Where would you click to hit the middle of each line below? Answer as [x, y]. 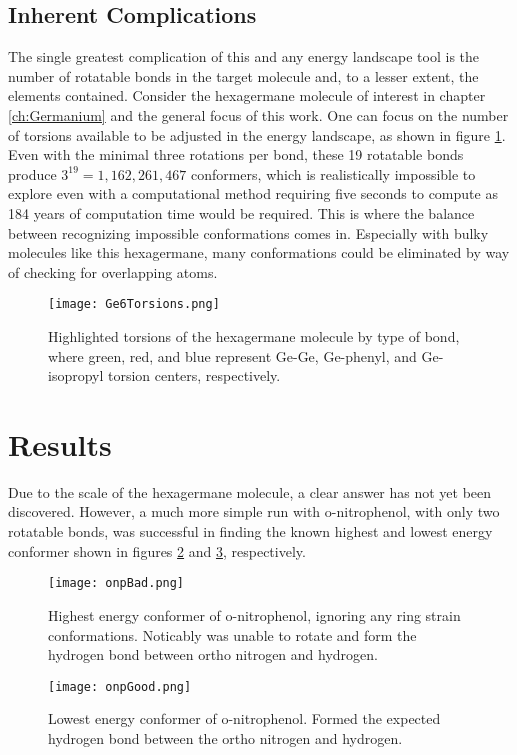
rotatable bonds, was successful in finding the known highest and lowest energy [250, 531]
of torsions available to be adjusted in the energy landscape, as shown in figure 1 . [257, 134]
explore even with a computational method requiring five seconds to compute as [253, 193]
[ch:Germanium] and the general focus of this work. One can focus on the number [258, 114]
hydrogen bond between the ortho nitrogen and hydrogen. [225, 737]
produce [32, 173]
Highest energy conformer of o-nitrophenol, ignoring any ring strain [254, 614]
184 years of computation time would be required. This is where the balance [241, 212]
